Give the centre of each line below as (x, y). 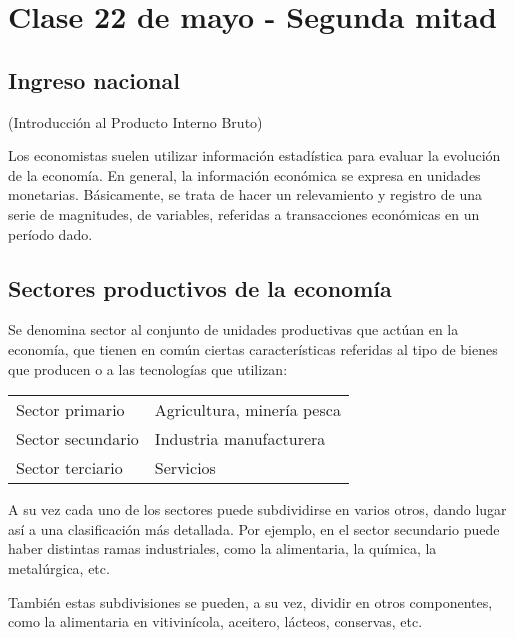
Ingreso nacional (94, 79)
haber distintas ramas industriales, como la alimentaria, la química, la (222, 548)
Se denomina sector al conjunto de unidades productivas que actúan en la (233, 329)
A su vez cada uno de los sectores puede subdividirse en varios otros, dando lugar (257, 509)
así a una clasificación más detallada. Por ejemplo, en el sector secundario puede (254, 528)
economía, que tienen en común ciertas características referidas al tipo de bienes (253, 348)
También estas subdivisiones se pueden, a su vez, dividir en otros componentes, (250, 601)
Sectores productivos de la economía (200, 287)
